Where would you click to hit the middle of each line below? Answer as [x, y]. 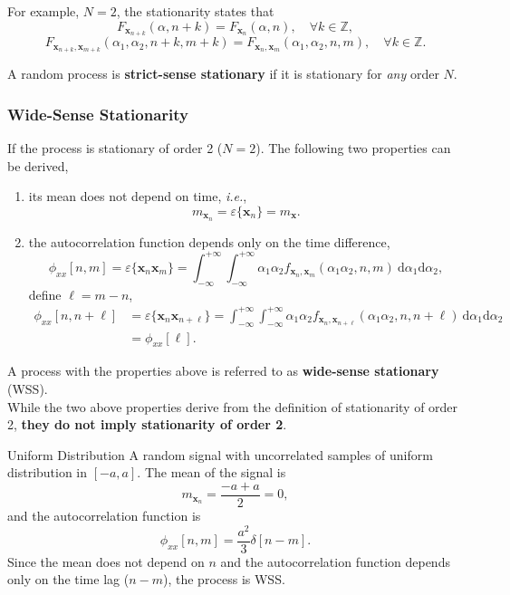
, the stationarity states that [195, 11]
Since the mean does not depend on [106, 561]
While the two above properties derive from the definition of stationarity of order [233, 406]
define [45, 294]
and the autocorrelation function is [104, 516]
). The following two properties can [353, 148]
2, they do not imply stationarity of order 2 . [147, 424]
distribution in [48, 472]
